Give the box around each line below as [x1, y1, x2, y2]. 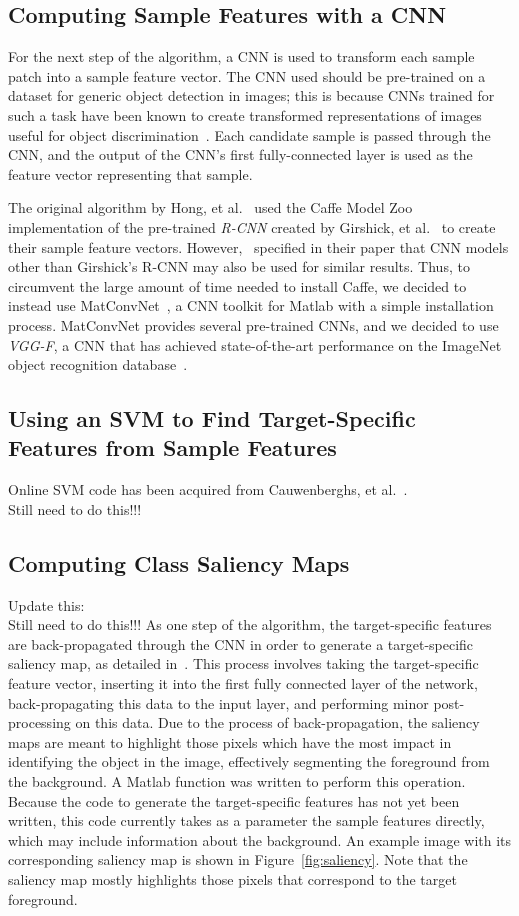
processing [8, 712, 71, 733]
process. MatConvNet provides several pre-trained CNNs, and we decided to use [8, 314, 499, 335]
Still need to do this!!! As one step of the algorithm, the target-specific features [8, 614, 492, 635]
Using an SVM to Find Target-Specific [8, 403, 416, 434]
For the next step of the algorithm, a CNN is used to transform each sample [8, 46, 475, 67]
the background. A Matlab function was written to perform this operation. [8, 771, 466, 792]
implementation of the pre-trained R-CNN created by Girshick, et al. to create [8, 216, 496, 237]
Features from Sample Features [8, 432, 337, 463]
